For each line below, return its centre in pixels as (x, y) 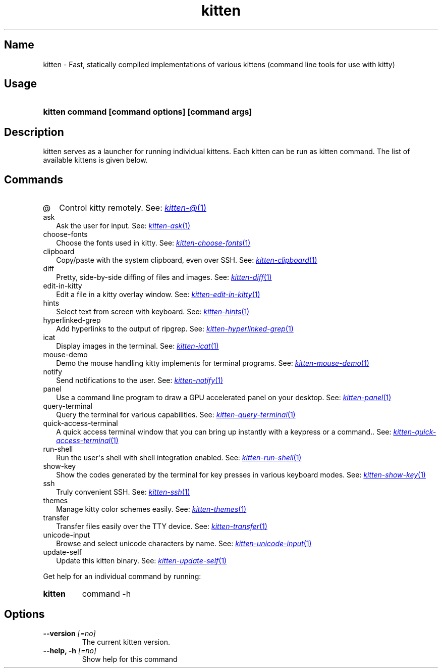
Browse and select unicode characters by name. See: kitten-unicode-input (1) (184, 544)
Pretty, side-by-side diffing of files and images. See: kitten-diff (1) (164, 277)
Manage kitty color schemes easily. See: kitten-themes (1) (151, 509)
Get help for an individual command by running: (122, 577)
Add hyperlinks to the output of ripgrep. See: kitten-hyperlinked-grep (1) (175, 329)
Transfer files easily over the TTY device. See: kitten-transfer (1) (162, 526)
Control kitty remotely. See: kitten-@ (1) (133, 208)
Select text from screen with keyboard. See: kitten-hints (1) (153, 312)
